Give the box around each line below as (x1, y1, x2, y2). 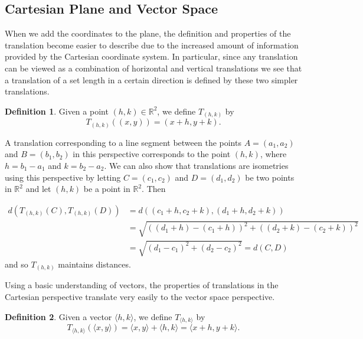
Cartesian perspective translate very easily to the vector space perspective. (5, 291, 275, 303)
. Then (142, 182, 166, 195)
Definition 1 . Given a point (5, 105, 109, 117)
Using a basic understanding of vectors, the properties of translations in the (5, 279, 279, 291)
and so (5, 257, 28, 270)
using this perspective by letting (5, 171, 121, 183)
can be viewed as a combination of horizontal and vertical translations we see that (5, 61, 302, 74)
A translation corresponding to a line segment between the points (5, 136, 241, 148)
